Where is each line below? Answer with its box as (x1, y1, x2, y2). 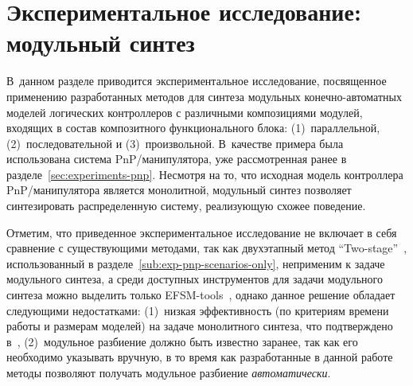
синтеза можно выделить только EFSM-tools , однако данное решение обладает (6, 287, 395, 303)
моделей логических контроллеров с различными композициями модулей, (6, 103, 363, 120)
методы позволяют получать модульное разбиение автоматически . (6, 365, 331, 380)
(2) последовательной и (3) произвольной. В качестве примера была (6, 135, 344, 151)
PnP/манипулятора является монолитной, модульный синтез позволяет (6, 181, 352, 198)
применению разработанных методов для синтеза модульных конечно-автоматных (6, 88, 402, 104)
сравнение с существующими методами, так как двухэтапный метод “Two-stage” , (6, 240, 407, 256)
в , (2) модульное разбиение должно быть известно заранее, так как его (6, 333, 358, 349)
